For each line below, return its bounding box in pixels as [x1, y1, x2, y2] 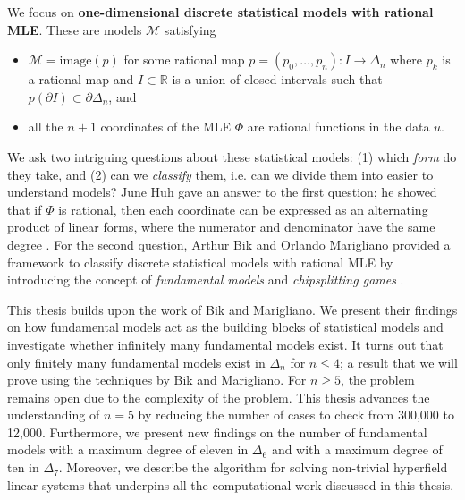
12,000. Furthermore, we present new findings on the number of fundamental [7, 422, 427, 441]
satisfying [164, 20, 216, 38]
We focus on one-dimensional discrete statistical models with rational [7, 3, 434, 21]
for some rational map [123, 50, 245, 69]
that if [7, 199, 42, 218]
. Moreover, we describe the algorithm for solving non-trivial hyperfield [58, 458, 448, 477]
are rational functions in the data [247, 117, 430, 136]
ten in [7, 458, 39, 477]
